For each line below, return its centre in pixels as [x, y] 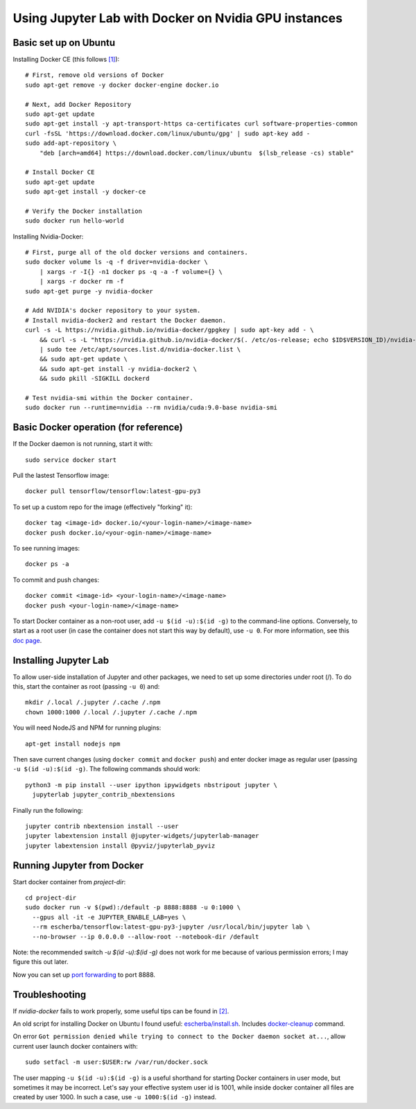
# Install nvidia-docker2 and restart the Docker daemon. [126, 320]
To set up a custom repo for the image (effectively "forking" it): [103, 507]
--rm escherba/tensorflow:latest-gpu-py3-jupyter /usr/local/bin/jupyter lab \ [171, 927]
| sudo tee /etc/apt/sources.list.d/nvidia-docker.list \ [140, 349]
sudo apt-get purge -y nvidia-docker [89, 291]
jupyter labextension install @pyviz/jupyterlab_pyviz [120, 845]
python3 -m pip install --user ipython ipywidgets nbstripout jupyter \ [151, 785]
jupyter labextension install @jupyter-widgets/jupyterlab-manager [142, 836]
